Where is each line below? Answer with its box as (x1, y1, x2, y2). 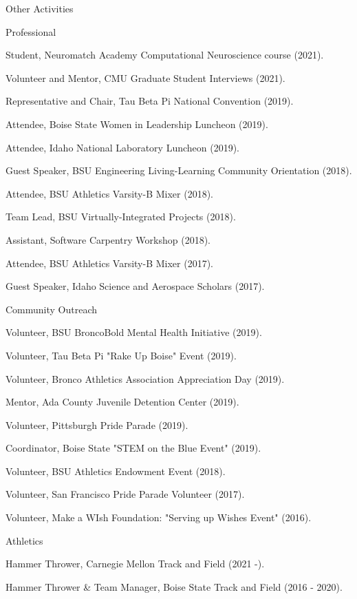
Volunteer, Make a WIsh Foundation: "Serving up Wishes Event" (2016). (6, 510, 312, 525)
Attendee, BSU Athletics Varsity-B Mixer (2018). (6, 186, 213, 200)
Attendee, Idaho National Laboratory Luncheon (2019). (6, 140, 240, 154)
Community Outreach (6, 302, 98, 316)
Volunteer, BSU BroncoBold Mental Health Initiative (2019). (6, 325, 262, 339)
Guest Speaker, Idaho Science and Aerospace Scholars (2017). (6, 279, 265, 293)
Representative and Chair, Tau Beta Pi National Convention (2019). (6, 94, 294, 108)
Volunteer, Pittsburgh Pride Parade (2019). (6, 417, 188, 432)
